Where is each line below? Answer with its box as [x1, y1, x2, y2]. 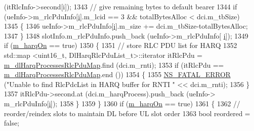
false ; [4, 118, 19, 128]
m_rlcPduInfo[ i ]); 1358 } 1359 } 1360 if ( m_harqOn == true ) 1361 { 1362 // [4, 98, 240, 108]
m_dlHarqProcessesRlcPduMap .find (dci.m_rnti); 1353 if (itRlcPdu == [4, 59, 224, 70]
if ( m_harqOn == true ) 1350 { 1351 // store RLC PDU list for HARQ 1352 [4, 40, 237, 50]
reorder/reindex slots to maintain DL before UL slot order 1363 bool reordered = [4, 108, 251, 118]
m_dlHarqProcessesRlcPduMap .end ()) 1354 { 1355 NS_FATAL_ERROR [4, 69, 231, 80]
